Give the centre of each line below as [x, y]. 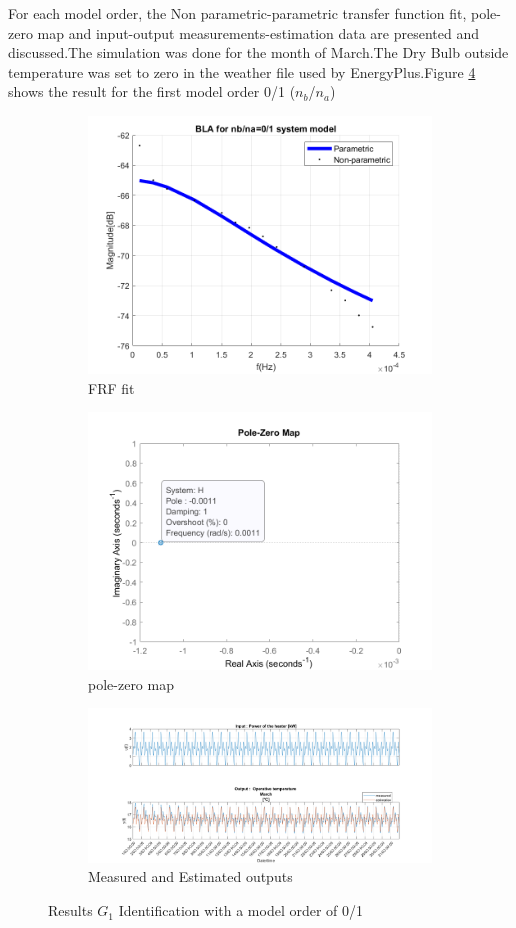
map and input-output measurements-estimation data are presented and [258, 32]
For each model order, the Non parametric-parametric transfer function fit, [237, 13]
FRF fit [111, 387]
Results [70, 910]
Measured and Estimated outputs [190, 876]
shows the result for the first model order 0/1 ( [152, 91]
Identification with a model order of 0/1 [241, 910]
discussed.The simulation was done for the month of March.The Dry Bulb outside [258, 52]
